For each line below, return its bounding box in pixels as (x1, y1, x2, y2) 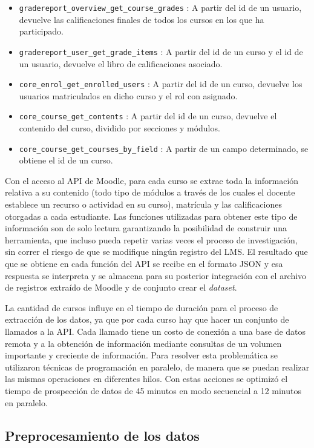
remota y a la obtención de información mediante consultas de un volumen (5, 337, 282, 349)
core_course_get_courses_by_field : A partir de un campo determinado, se (19, 142, 309, 154)
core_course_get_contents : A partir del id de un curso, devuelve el (19, 110, 277, 122)
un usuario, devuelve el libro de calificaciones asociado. (19, 57, 223, 70)
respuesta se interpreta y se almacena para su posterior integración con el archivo (5, 269, 307, 282)
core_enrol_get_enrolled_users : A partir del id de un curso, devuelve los (19, 77, 303, 90)
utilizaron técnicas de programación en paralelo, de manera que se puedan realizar (5, 360, 310, 373)
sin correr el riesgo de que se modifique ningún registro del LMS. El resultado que (5, 245, 308, 258)
